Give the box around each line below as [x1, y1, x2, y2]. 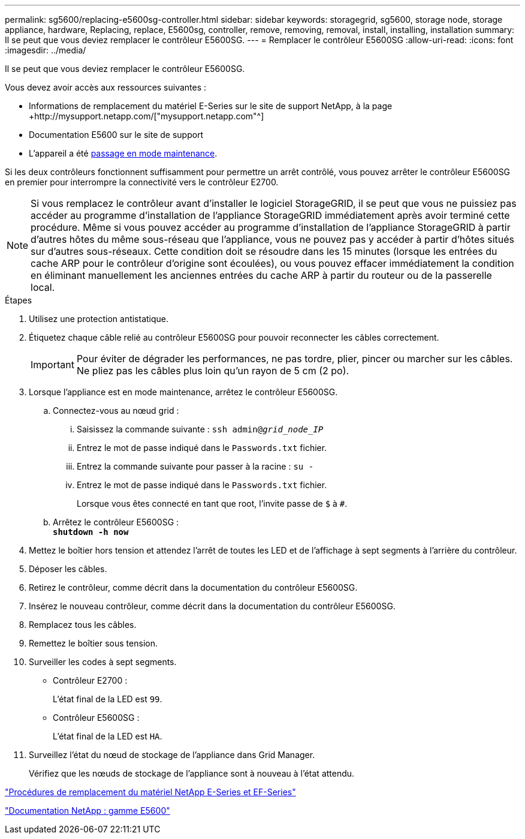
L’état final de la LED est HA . [53, 731, 162, 741]
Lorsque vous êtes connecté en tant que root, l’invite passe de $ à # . [77, 498, 348, 509]
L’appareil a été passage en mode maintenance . [29, 148, 218, 158]
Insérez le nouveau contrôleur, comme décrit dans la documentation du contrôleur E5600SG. [29, 601, 396, 611]
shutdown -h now [53, 527, 129, 537]
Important [31, 359, 74, 371]
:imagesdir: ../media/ [5, 45, 86, 55]
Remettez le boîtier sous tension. [29, 638, 158, 648]
